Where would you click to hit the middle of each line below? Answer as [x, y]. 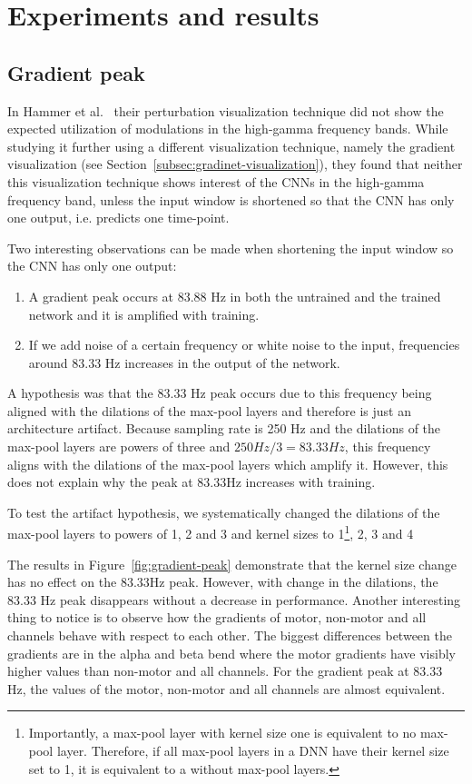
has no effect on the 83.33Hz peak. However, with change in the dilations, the [223, 582]
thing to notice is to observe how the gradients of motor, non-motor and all [217, 617]
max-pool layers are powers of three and [119, 447]
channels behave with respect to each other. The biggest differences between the [230, 635]
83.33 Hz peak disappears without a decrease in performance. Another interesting [234, 599]
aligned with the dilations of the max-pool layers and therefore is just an [209, 410]
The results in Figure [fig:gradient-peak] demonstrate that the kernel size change [232, 564]
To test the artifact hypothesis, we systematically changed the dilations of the [224, 512]
